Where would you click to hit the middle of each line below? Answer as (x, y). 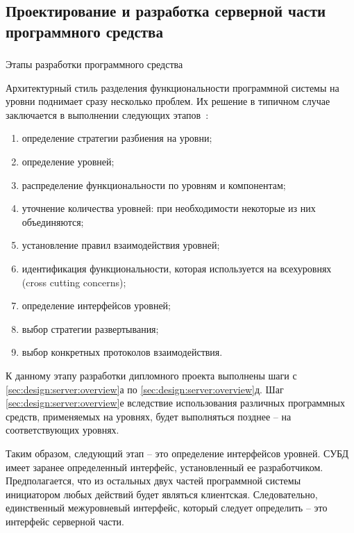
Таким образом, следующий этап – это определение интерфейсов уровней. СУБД (177, 453)
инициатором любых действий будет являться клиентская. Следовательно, (162, 494)
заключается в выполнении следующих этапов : (107, 114)
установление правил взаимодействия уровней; (121, 245)
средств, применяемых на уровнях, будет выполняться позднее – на (149, 416)
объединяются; (53, 221)
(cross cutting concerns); (74, 282)
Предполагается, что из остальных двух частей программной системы (153, 481)
